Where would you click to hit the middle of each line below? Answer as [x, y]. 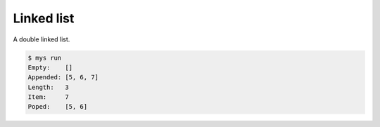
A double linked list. [42, 39]
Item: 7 [49, 97]
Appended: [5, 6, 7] [63, 78]
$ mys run [45, 58]
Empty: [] [50, 67]
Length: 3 [49, 87]
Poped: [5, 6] [58, 107]
